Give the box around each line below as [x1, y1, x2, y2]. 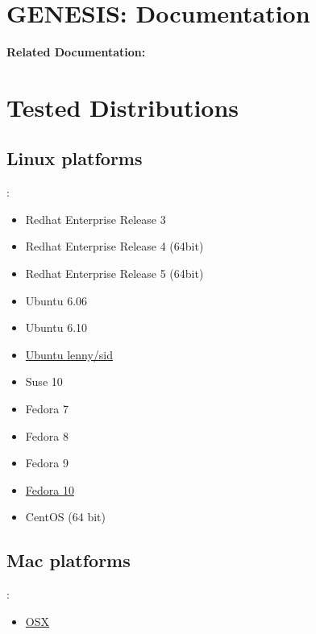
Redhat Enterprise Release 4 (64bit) [25, 238, 204, 255]
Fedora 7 [25, 400, 69, 417]
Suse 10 [25, 373, 63, 390]
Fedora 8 [25, 427, 69, 444]
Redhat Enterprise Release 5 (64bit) [25, 265, 204, 282]
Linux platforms [6, 146, 143, 171]
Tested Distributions [6, 90, 239, 123]
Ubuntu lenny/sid [25, 346, 114, 363]
